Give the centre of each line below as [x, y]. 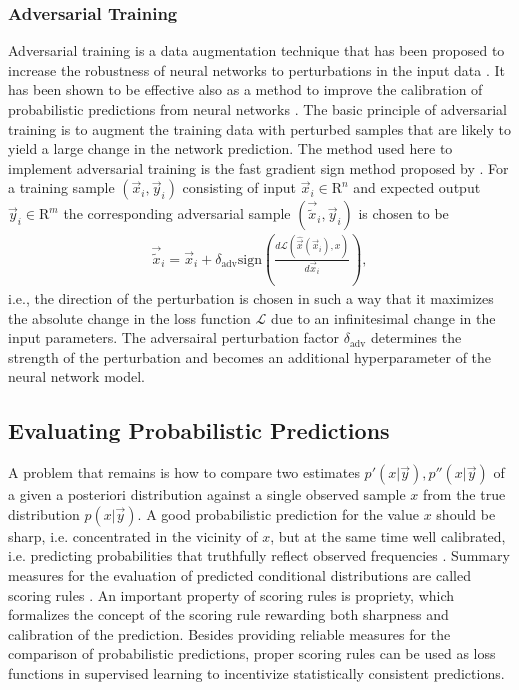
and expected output [417, 187]
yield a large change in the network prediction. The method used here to [230, 148]
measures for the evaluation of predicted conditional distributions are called [239, 575]
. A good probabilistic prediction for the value [278, 513]
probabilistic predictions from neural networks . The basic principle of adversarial [257, 109]
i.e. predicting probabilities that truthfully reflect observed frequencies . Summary [259, 555]
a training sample [61, 187]
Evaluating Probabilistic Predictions [199, 430]
